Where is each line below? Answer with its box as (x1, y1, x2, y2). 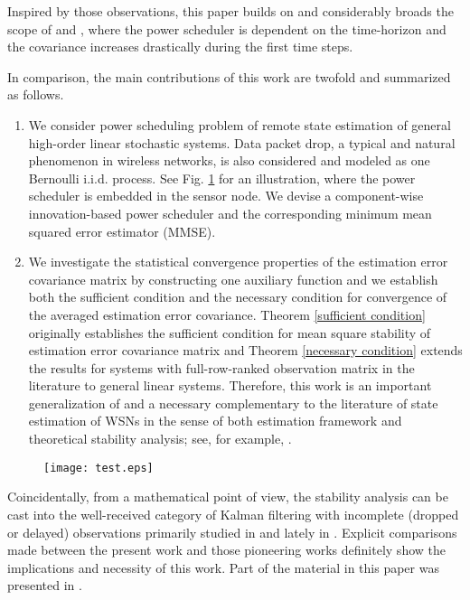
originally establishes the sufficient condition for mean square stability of (28, 323, 431, 342)
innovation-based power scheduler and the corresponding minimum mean (28, 203, 432, 222)
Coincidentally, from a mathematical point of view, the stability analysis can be (7, 487, 448, 506)
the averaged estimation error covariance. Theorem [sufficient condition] (28, 305, 426, 323)
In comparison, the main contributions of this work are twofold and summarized (7, 67, 451, 86)
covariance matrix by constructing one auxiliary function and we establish (28, 269, 438, 288)
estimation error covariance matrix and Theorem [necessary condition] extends (28, 341, 463, 360)
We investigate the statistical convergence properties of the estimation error (28, 252, 448, 271)
